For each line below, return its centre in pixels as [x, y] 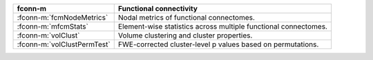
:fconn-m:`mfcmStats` [53, 26]
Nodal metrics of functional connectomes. [186, 17]
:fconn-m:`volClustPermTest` [64, 44]
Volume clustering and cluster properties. [185, 35]
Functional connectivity [158, 9]
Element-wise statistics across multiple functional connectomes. [223, 26]
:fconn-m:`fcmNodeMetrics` [63, 17]
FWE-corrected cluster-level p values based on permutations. [218, 44]
